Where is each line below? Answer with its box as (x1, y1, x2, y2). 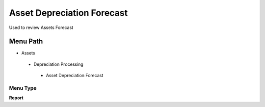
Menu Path (9, 37, 43, 46)
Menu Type (9, 85, 37, 91)
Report (9, 95, 24, 101)
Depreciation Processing (33, 61, 83, 67)
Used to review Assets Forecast (9, 25, 74, 30)
